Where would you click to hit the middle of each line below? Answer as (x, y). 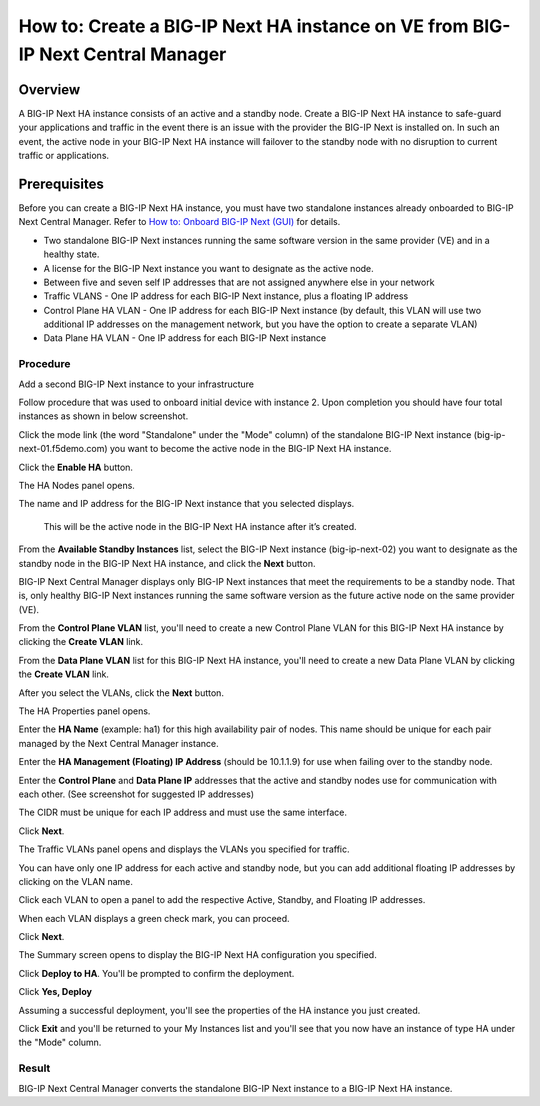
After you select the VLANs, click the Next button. (121, 692)
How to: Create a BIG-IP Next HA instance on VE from (243, 26)
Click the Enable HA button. (76, 467)
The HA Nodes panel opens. (76, 485)
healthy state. (71, 254)
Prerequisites (61, 183)
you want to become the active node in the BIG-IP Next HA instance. (250, 449)
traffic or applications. (64, 156)
